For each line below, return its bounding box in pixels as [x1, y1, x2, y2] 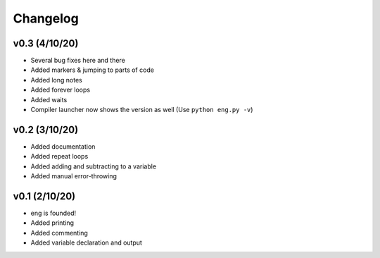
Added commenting [30, 228, 88, 237]
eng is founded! [30, 209, 77, 217]
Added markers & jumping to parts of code [30, 66, 155, 74]
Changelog [13, 11, 79, 26]
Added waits [30, 95, 68, 104]
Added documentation [30, 142, 96, 151]
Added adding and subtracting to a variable [30, 162, 157, 171]
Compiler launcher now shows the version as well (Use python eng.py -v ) [30, 106, 253, 114]
